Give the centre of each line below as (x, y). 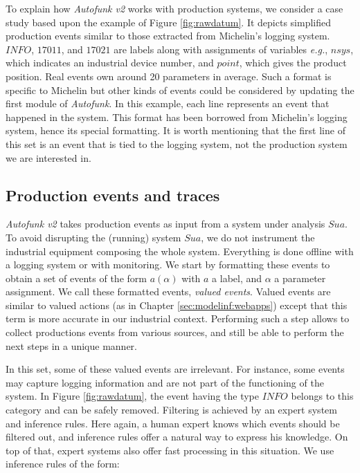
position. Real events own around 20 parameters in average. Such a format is (169, 76)
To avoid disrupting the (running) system (93, 237)
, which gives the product (293, 63)
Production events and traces (113, 195)
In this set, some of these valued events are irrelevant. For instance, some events (175, 369)
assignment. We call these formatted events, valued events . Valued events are (168, 291)
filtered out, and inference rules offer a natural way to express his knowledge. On (177, 437)
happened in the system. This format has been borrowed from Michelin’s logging (177, 117)
